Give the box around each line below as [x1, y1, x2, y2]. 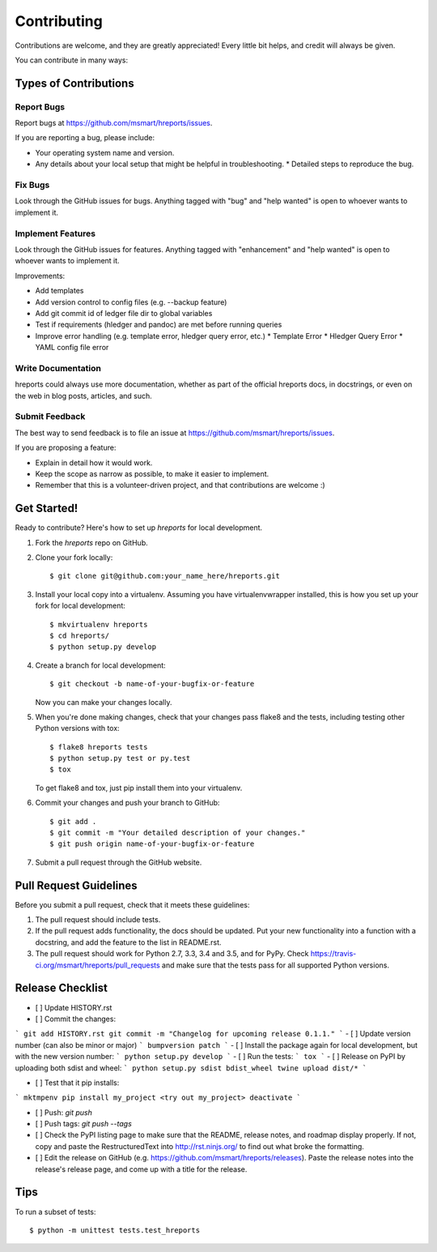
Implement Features [15, 228, 96, 239]
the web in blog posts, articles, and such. [15, 391, 153, 400]
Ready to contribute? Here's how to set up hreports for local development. [15, 523, 263, 532]
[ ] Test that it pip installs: [35, 1078, 120, 1087]
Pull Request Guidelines [15, 878, 138, 892]
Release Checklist [15, 981, 108, 995]
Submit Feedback [15, 411, 86, 422]
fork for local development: [35, 600, 125, 611]
